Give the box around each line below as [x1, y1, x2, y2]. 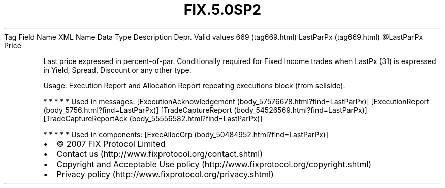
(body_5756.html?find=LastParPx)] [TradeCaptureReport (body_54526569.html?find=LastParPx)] [43, 105, 367, 114]
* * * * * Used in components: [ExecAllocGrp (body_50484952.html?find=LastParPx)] [43, 130, 329, 139]
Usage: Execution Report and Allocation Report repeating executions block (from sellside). [43, 81, 345, 90]
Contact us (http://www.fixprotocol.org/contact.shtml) [56, 148, 263, 159]
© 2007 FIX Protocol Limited [56, 138, 166, 149]
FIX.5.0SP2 [183, 1, 262, 18]
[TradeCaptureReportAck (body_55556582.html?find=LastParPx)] [43, 114, 263, 123]
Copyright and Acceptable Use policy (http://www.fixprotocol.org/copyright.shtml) [56, 159, 372, 169]
